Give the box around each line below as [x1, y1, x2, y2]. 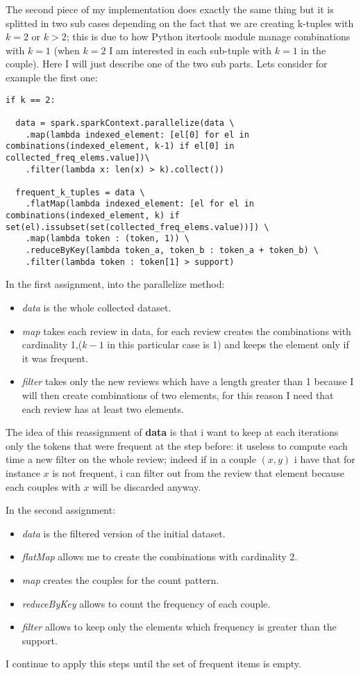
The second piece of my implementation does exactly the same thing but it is [6, 2, 334, 16]
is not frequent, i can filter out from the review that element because [52, 465, 344, 480]
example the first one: [6, 70, 98, 84]
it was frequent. [22, 350, 88, 365]
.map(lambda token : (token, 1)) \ [25, 234, 190, 244]
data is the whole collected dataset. [22, 300, 171, 314]
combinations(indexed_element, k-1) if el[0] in [6, 141, 235, 152]
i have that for [294, 452, 355, 466]
